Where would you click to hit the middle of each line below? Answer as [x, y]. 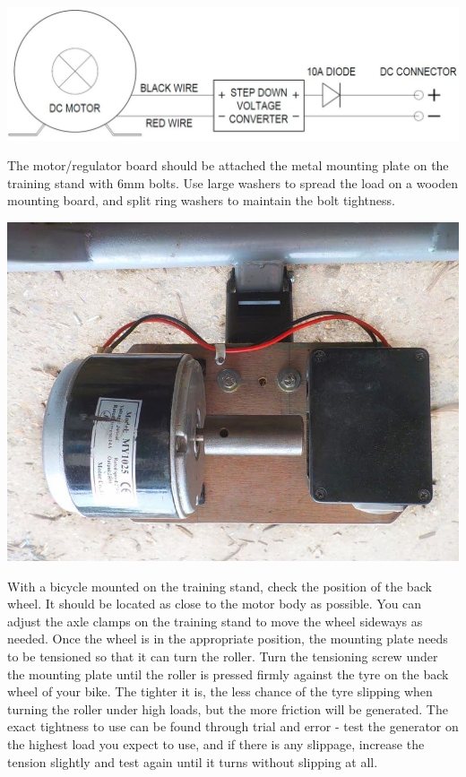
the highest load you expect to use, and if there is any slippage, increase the [216, 743]
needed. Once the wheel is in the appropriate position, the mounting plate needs [228, 639]
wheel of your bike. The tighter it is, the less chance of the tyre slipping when [220, 691]
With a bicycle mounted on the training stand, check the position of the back [220, 586]
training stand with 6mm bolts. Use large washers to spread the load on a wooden [233, 182]
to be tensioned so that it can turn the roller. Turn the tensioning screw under [223, 656]
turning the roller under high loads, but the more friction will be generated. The [228, 708]
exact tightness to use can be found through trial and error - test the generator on [233, 726]
